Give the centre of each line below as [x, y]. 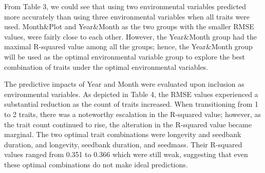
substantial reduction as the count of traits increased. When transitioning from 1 [131, 104]
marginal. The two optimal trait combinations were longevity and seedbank [123, 134]
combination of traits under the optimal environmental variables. [106, 66]
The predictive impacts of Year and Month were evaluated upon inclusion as [124, 84]
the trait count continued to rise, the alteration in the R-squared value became [128, 124]
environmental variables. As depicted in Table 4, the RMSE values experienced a [131, 94]
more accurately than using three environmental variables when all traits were [127, 16]
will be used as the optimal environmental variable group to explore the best [125, 56]
